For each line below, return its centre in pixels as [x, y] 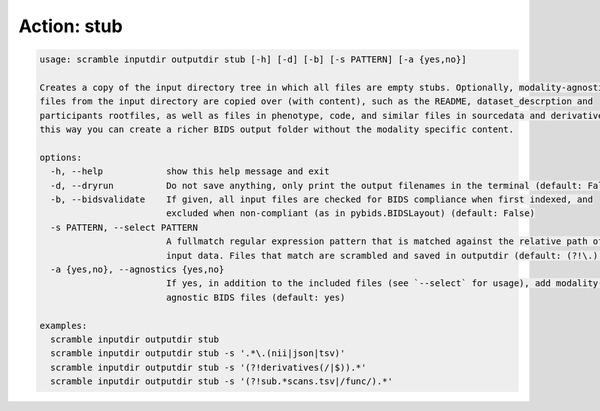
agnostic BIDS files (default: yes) [255, 297]
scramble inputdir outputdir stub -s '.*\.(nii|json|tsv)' [198, 353]
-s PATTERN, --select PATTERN [124, 227]
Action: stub [71, 26]
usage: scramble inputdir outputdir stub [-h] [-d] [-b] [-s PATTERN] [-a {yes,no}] [253, 59]
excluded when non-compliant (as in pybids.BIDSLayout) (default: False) [350, 213]
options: [61, 157]
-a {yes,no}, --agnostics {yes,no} [137, 269]
